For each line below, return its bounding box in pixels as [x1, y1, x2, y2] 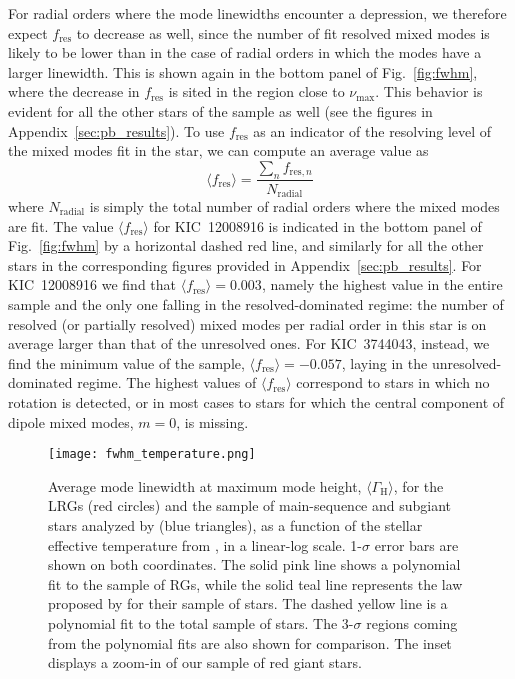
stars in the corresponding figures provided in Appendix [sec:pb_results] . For [8, 254, 482, 275]
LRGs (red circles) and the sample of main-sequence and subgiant [48, 495, 452, 516]
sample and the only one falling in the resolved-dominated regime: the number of [8, 294, 504, 314]
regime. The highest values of [77, 372, 257, 393]
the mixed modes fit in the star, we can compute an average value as [8, 140, 429, 161]
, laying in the [341, 352, 428, 373]
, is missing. [176, 411, 249, 432]
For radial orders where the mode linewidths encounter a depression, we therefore [8, 3, 507, 23]
